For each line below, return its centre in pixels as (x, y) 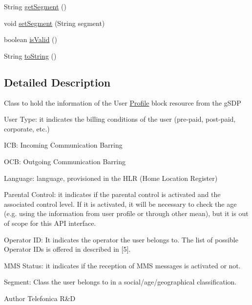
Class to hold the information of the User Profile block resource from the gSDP (123, 102)
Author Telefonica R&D (40, 298)
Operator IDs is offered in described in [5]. (67, 249)
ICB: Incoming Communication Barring (63, 145)
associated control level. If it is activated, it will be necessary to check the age (120, 204)
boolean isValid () (31, 39)
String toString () (30, 55)
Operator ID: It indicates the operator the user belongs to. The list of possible (121, 239)
